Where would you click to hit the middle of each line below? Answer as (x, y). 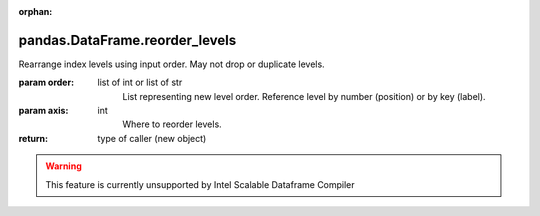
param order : (46, 82)
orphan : (35, 11)
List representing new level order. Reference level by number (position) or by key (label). (304, 96)
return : (33, 138)
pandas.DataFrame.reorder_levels (127, 40)
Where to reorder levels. (172, 124)
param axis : (43, 111)
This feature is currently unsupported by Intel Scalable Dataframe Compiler (200, 184)
